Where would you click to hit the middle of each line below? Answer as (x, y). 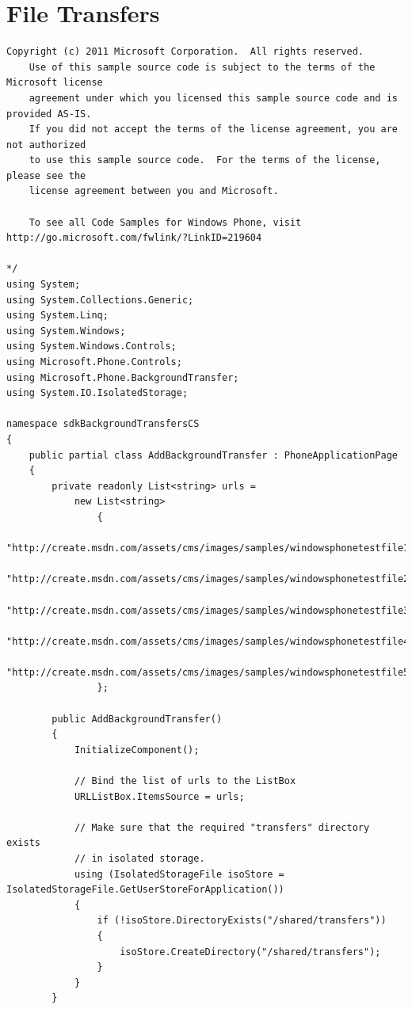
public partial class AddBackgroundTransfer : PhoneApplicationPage (213, 455)
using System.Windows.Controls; (92, 346)
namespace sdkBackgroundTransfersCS (103, 424)
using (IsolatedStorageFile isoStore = (179, 874)
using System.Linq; (57, 316)
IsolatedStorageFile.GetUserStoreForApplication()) (145, 890)
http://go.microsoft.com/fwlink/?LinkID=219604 (134, 238)
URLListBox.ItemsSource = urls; (159, 796)
